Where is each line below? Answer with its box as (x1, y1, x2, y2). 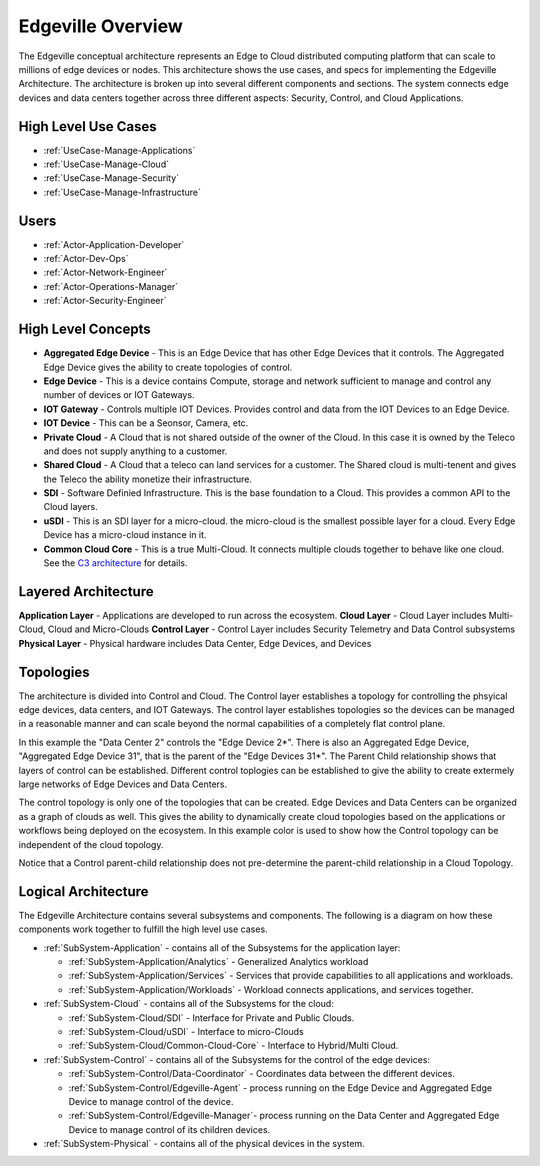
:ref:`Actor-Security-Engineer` (43, 295, 167, 307)
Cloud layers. (43, 501, 99, 513)
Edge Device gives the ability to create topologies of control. (43, 361, 293, 373)
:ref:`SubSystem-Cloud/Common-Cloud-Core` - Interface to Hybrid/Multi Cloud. (68, 1040, 399, 1052)
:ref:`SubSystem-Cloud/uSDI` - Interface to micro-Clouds (68, 1025, 304, 1037)
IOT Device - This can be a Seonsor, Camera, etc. (43, 417, 249, 429)
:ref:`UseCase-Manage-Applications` (43, 144, 196, 156)
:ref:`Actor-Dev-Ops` (43, 253, 129, 265)
